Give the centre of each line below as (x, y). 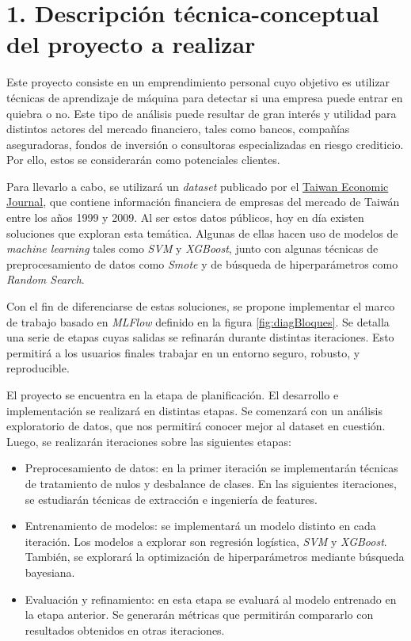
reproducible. (38, 368)
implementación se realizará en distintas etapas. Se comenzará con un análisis (194, 410)
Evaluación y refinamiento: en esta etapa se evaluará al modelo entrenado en (211, 599)
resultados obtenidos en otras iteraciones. (125, 630)
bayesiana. (50, 572)
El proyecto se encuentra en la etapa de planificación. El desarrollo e (173, 395)
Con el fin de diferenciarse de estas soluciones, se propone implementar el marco (201, 306)
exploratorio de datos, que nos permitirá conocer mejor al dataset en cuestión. (196, 426)
